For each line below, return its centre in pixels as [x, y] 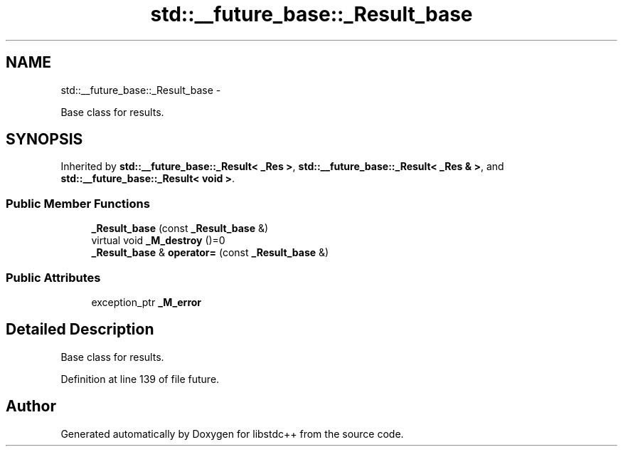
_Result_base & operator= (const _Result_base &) [210, 253]
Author [31, 406]
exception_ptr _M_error [147, 302]
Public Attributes [53, 277]
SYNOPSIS [44, 140]
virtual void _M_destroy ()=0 [158, 241]
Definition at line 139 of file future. [140, 379]
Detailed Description [80, 330]
